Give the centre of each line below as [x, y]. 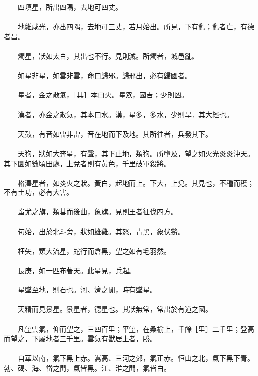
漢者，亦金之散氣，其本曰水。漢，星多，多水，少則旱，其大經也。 [125, 114]
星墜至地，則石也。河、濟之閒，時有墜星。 [87, 290]
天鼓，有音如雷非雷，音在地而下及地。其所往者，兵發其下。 [115, 134]
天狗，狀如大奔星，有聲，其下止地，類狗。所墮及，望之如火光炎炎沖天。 [136, 153]
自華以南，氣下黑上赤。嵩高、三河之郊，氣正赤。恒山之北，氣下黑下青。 [136, 358]
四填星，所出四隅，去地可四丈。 [70, 7]
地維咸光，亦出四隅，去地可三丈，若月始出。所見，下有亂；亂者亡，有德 [136, 27]
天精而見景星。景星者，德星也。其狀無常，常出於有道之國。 [115, 309]
